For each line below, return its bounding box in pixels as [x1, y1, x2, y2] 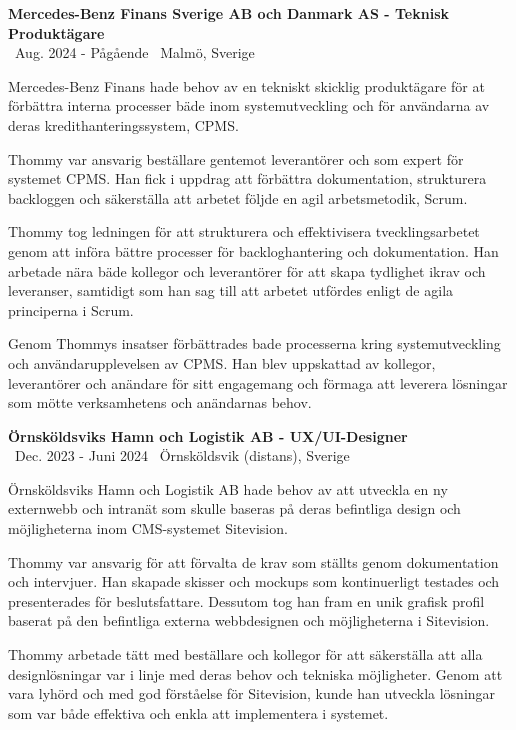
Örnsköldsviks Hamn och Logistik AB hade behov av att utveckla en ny [8, 478, 448, 499]
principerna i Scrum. [8, 299, 134, 320]
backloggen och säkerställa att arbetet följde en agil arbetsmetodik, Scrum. [8, 187, 468, 208]
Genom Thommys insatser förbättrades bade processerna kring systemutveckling [8, 333, 501, 354]
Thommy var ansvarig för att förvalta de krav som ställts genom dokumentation [8, 551, 499, 572]
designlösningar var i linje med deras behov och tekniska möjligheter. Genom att [8, 663, 503, 684]
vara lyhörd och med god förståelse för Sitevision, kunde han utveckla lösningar [8, 683, 496, 704]
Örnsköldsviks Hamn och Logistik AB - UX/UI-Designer [8, 425, 408, 446]
